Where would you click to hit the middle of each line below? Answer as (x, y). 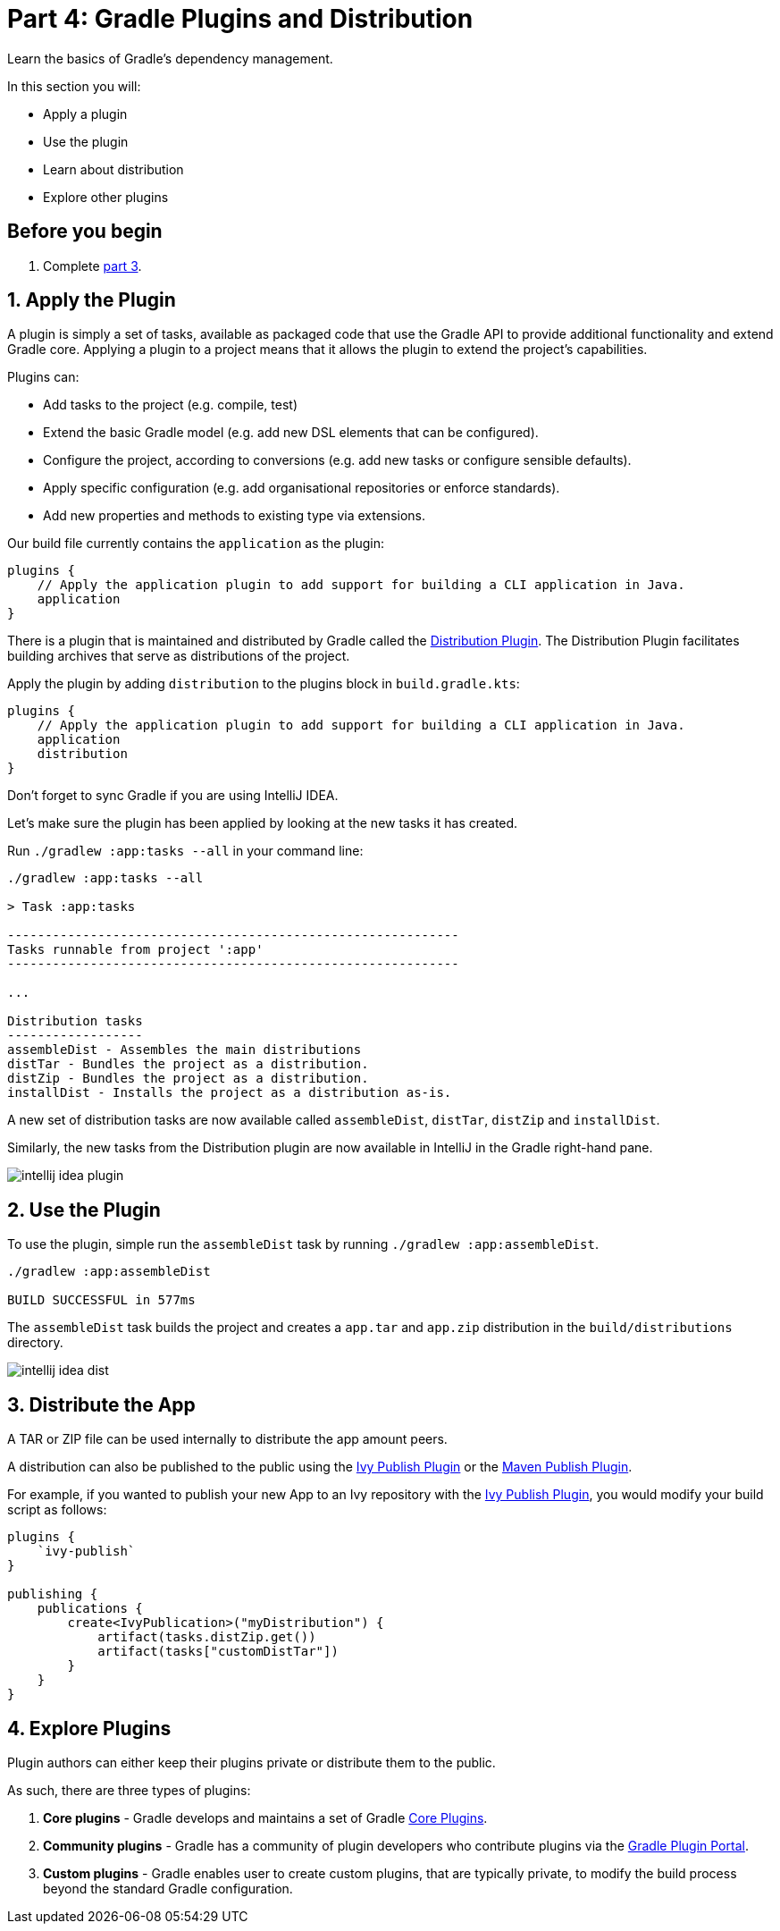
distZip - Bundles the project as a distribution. (188, 1079)
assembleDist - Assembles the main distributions (185, 1050)
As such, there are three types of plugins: (129, 1790)
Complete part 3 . (92, 266)
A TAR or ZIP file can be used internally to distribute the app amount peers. (227, 1439)
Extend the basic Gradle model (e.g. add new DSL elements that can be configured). (291, 433)
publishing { (53, 1594)
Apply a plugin (85, 114)
